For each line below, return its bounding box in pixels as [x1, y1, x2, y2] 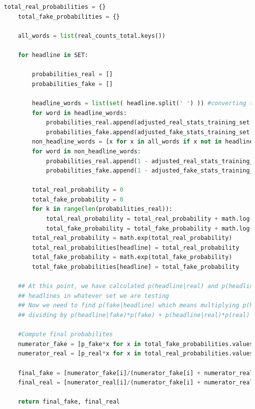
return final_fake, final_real [18, 398, 120, 406]
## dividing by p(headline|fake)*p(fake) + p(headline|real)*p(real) [18, 312, 250, 319]
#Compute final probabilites [18, 331, 113, 338]
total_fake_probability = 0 [32, 196, 124, 203]
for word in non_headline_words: [32, 147, 141, 155]
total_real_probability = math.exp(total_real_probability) [32, 234, 232, 242]
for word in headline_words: [32, 109, 127, 117]
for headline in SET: [18, 51, 88, 58]
